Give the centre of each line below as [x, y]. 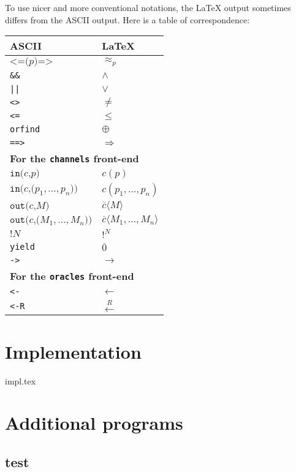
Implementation [73, 351]
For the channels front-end [74, 159]
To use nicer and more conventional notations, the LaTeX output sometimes [148, 7]
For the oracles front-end [72, 276]
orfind [25, 129]
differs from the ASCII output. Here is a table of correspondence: [127, 19]
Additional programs [94, 423]
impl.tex [21, 380]
